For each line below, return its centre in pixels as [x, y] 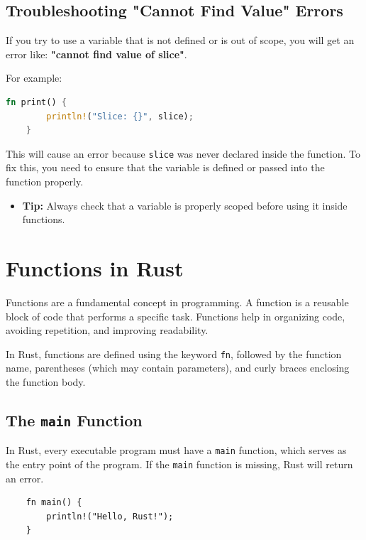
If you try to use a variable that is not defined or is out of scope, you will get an [180, 40]
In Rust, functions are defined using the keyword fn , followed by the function [174, 353]
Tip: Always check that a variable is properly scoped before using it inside [185, 205]
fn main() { [54, 503]
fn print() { [36, 102]
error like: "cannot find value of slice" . [96, 54]
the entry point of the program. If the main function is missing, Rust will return [179, 464]
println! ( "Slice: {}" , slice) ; [120, 116]
